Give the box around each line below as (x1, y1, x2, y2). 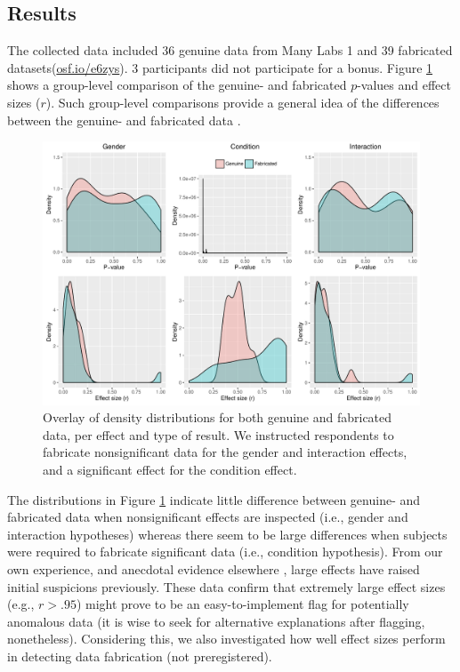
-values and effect (357, 76, 451, 94)
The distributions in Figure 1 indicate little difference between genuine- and (7, 490, 421, 508)
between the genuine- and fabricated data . (7, 110, 241, 129)
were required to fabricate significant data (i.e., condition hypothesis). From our (7, 542, 443, 561)
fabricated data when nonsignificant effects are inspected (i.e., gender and (7, 508, 408, 526)
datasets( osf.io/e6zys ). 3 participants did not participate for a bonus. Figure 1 (7, 58, 433, 76)
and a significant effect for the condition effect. (43, 460, 297, 479)
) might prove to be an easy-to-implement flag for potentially (76, 595, 409, 613)
